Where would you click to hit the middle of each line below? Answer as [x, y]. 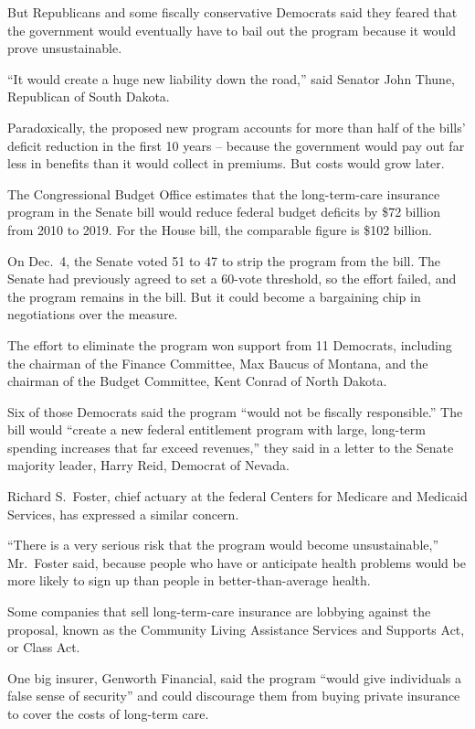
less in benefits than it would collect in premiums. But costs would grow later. [226, 163]
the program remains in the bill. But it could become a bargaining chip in [214, 296]
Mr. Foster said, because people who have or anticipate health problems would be [237, 562]
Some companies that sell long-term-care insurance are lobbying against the [219, 611]
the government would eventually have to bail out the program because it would [232, 30]
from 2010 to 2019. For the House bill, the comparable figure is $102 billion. [220, 229]
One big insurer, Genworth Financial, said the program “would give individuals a [234, 677]
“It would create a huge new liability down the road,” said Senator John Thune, [232, 78]
